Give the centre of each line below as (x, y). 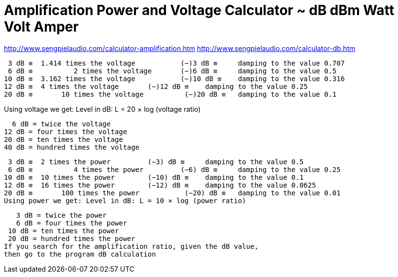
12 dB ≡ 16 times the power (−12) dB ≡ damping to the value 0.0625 (160, 185)
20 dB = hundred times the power (72, 238)
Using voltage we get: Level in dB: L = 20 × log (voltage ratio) (102, 109)
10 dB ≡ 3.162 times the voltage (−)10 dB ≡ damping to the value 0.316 (174, 78)
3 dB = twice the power (61, 215)
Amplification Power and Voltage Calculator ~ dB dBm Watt (199, 10)
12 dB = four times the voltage (66, 131)
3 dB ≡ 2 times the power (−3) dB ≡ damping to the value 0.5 (156, 162)
